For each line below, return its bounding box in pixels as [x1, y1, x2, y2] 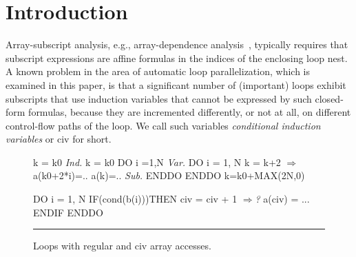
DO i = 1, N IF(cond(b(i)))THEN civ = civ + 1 [33, 192, 238, 206]
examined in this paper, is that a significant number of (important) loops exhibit [6, 77, 346, 92]
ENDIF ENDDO [33, 205, 103, 219]
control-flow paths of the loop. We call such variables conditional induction [6, 118, 321, 132]
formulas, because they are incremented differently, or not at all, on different [28, 105, 351, 119]
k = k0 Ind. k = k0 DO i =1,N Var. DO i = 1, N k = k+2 [33, 154, 281, 169]
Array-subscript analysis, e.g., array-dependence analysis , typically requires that [6, 37, 348, 52]
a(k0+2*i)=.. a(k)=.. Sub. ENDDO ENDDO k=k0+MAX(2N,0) [33, 168, 305, 183]
